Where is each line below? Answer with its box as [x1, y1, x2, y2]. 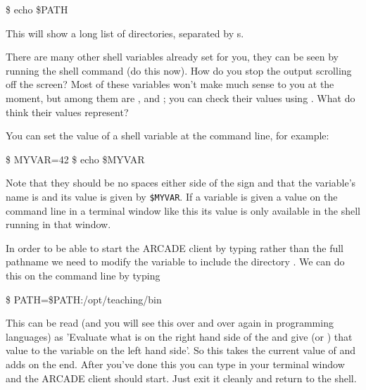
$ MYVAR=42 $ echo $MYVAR [6, 151, 145, 166]
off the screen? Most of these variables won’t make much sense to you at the [6, 77, 334, 92]
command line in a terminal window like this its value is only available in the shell [6, 203, 360, 218]
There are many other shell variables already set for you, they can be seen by [6, 49, 339, 64]
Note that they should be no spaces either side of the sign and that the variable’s [6, 175, 356, 190]
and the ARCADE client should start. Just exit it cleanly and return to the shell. [6, 370, 357, 385]
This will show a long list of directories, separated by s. [6, 25, 244, 40]
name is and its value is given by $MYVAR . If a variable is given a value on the [6, 189, 338, 203]
